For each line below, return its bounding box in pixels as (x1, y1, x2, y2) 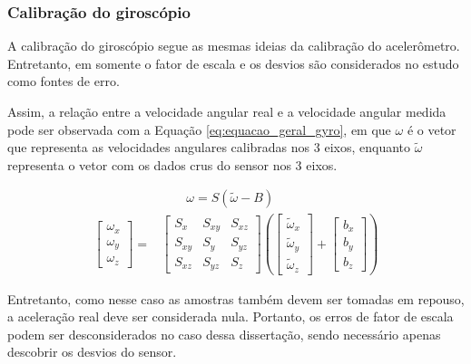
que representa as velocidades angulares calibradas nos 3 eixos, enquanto (7, 138, 411, 157)
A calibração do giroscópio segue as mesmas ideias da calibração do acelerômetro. (7, 36, 460, 55)
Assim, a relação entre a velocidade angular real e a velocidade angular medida (7, 102, 446, 120)
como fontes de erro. (7, 72, 120, 91)
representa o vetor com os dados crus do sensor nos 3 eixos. (7, 155, 338, 174)
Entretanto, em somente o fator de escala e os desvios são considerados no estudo (7, 53, 459, 72)
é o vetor (407, 120, 456, 139)
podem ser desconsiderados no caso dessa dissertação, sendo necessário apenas (7, 324, 441, 343)
